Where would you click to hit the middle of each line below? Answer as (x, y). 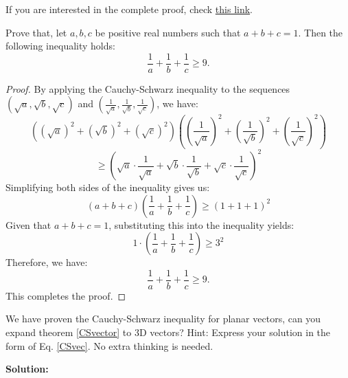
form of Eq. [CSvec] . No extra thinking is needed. (109, 345)
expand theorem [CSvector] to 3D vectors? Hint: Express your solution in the (168, 332)
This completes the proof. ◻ (66, 295)
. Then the (321, 32)
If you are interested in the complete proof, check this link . (129, 9)
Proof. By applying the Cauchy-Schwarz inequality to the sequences (148, 88)
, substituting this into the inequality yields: (201, 224)
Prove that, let (36, 32)
